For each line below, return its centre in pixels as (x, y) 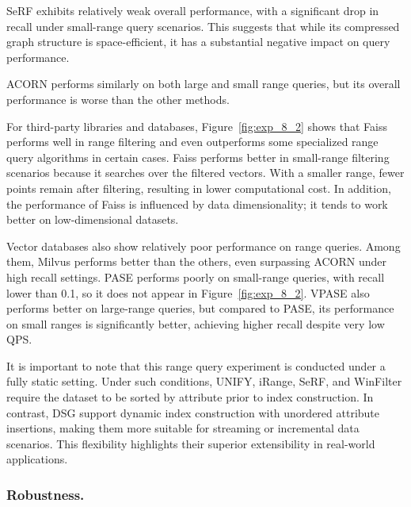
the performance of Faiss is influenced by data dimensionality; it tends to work (197, 204)
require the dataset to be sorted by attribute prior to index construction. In (190, 397)
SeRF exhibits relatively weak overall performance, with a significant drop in (193, 10)
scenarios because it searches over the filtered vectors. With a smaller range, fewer (205, 173)
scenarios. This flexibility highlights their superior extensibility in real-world (191, 443)
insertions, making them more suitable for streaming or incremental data (183, 428)
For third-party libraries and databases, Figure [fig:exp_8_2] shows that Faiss (197, 126)
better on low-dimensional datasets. (93, 219)
